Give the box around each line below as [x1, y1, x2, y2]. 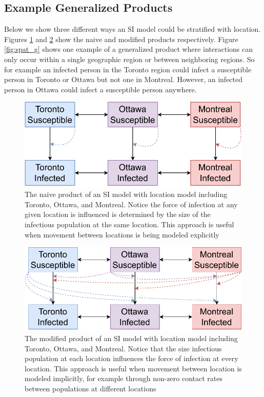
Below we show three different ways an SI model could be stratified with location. [4, 24, 261, 34]
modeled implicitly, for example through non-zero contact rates [25, 373, 223, 384]
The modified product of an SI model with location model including [25, 332, 238, 343]
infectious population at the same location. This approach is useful [25, 219, 234, 229]
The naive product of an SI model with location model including [25, 189, 228, 200]
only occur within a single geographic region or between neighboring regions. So [4, 53, 255, 64]
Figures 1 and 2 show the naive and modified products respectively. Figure [4, 33, 238, 44]
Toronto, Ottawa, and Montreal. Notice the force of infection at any [25, 198, 238, 209]
